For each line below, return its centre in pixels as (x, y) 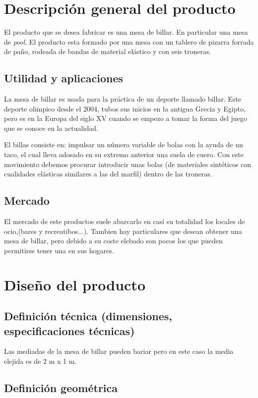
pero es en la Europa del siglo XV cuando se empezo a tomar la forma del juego (126, 118)
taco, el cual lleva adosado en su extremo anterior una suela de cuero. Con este (124, 154)
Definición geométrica (61, 387)
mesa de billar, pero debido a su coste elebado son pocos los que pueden (113, 241)
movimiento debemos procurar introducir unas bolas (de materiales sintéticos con (128, 164)
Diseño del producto (75, 284)
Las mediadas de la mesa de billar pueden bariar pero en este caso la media (119, 351)
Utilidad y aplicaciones (64, 78)
